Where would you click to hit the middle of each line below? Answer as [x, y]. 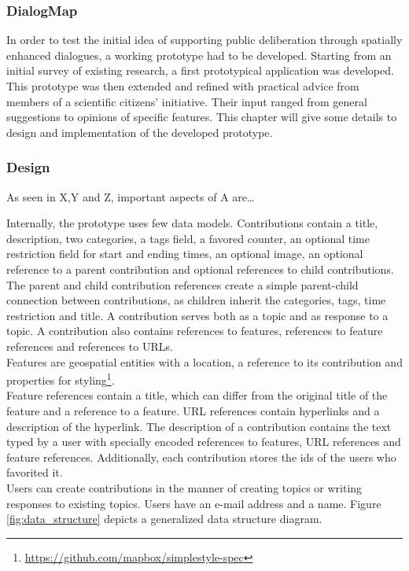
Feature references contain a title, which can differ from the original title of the [197, 395]
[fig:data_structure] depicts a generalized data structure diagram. [164, 519]
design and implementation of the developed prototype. [140, 132]
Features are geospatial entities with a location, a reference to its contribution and [204, 361]
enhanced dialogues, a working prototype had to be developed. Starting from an [199, 55]
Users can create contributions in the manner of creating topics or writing [184, 487]
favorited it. [35, 472]
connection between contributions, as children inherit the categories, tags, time [196, 300]
